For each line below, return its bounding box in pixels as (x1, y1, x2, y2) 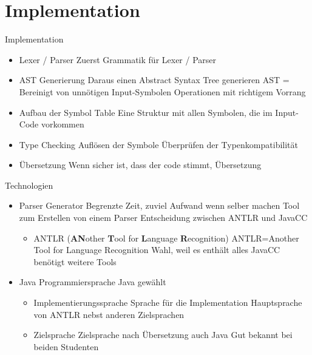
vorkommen (41, 118, 84, 130)
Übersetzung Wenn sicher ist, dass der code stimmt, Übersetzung (19, 158, 262, 171)
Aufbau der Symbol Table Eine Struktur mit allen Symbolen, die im (19, 106, 273, 118)
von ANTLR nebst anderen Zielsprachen (33, 308, 185, 320)
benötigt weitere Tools (33, 255, 117, 268)
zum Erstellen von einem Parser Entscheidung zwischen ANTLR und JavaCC (19, 211, 308, 224)
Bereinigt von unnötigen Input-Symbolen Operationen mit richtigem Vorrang (19, 85, 306, 98)
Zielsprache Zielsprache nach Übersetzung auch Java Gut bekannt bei (33, 328, 293, 341)
